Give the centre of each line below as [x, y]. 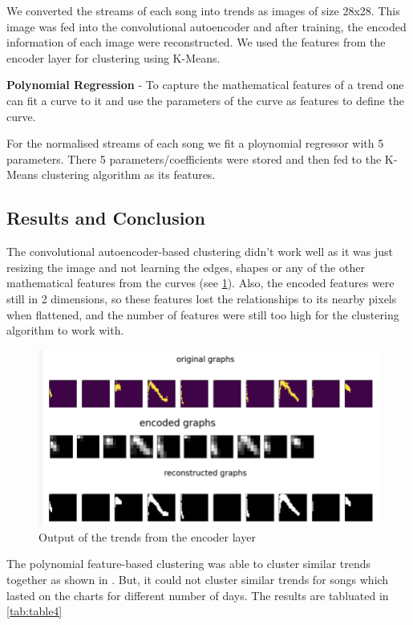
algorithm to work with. [65, 330]
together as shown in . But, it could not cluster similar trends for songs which [198, 579]
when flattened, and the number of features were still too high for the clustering [203, 314]
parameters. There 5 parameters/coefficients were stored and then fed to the [194, 158]
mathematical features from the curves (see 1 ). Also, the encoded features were [200, 283]
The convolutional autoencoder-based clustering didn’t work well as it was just [200, 252]
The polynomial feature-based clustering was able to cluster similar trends [189, 564]
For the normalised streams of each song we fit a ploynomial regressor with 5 [195, 143]
